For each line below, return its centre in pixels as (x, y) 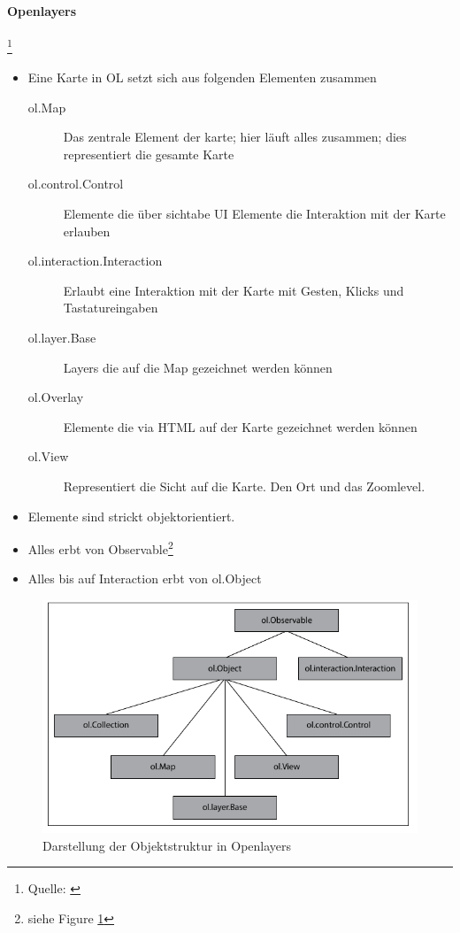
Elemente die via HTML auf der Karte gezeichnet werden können (240, 426)
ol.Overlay (56, 397)
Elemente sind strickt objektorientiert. (131, 516)
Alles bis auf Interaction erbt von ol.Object (145, 578)
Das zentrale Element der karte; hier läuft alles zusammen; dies (235, 137)
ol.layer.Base (62, 337)
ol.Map (47, 107)
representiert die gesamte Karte (149, 154)
